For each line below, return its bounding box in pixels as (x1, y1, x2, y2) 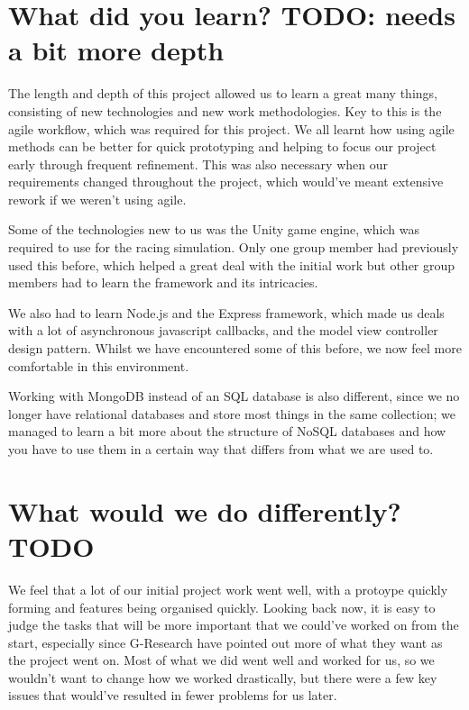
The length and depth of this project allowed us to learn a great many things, (8, 84, 437, 103)
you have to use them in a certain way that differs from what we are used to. (8, 440, 434, 458)
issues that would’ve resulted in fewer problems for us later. (8, 686, 337, 705)
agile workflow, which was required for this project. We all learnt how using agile (8, 119, 455, 138)
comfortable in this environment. (8, 356, 189, 375)
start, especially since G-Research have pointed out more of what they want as (8, 633, 443, 651)
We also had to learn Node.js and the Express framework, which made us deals (8, 303, 445, 322)
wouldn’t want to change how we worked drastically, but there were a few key (8, 668, 437, 687)
